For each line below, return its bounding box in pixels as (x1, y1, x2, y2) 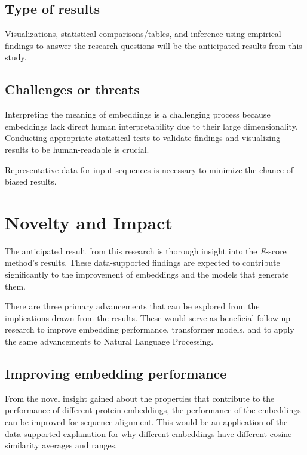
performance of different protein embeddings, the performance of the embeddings (5, 404, 301, 416)
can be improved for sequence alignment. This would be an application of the (5, 416, 288, 428)
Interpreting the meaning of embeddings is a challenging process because (5, 108, 271, 121)
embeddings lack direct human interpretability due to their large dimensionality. (5, 119, 298, 132)
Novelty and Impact (5, 210, 173, 234)
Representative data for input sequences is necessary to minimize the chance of (5, 163, 293, 176)
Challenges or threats (5, 80, 140, 99)
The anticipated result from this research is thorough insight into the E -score (5, 244, 287, 257)
